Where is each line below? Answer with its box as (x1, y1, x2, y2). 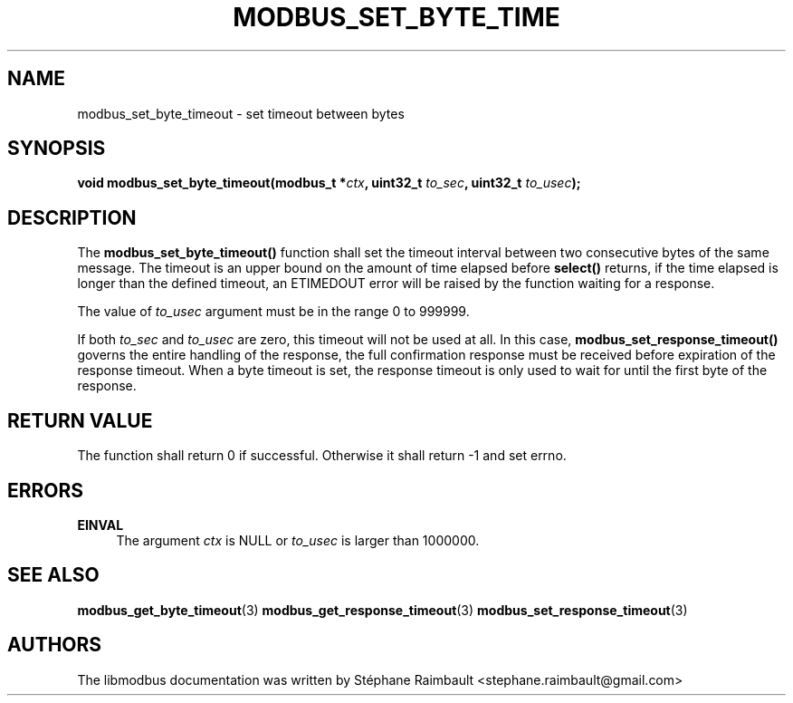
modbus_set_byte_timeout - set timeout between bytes (77, 105, 405, 121)
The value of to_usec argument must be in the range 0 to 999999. (77, 303, 470, 320)
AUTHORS (7, 633, 102, 657)
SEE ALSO (7, 563, 100, 587)
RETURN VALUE (7, 409, 153, 432)
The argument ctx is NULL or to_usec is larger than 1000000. (116, 532, 480, 548)
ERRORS (7, 478, 84, 502)
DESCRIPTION (7, 206, 137, 229)
